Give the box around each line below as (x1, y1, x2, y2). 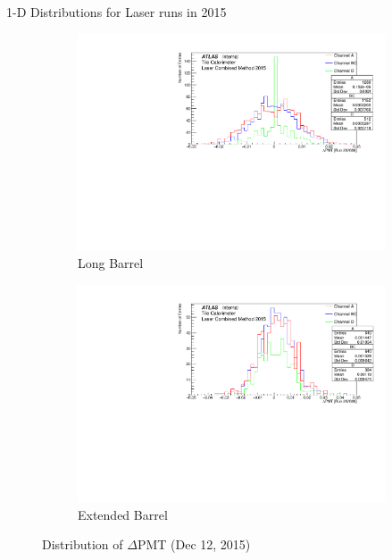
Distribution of (42, 535, 123, 554)
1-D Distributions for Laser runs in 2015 (6, 3, 227, 21)
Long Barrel (78, 254, 144, 272)
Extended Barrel (78, 505, 168, 523)
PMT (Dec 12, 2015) (137, 535, 251, 554)
